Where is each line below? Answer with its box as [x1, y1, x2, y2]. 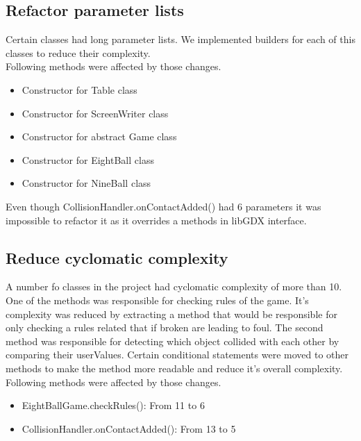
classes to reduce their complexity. [6, 45, 151, 60]
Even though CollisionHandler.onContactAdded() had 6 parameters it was [6, 199, 321, 213]
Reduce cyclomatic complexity [6, 247, 228, 268]
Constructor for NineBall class [22, 176, 151, 190]
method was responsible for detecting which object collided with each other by [6, 333, 339, 348]
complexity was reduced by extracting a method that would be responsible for [6, 306, 337, 321]
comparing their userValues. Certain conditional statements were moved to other [6, 347, 349, 362]
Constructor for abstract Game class [22, 129, 177, 144]
